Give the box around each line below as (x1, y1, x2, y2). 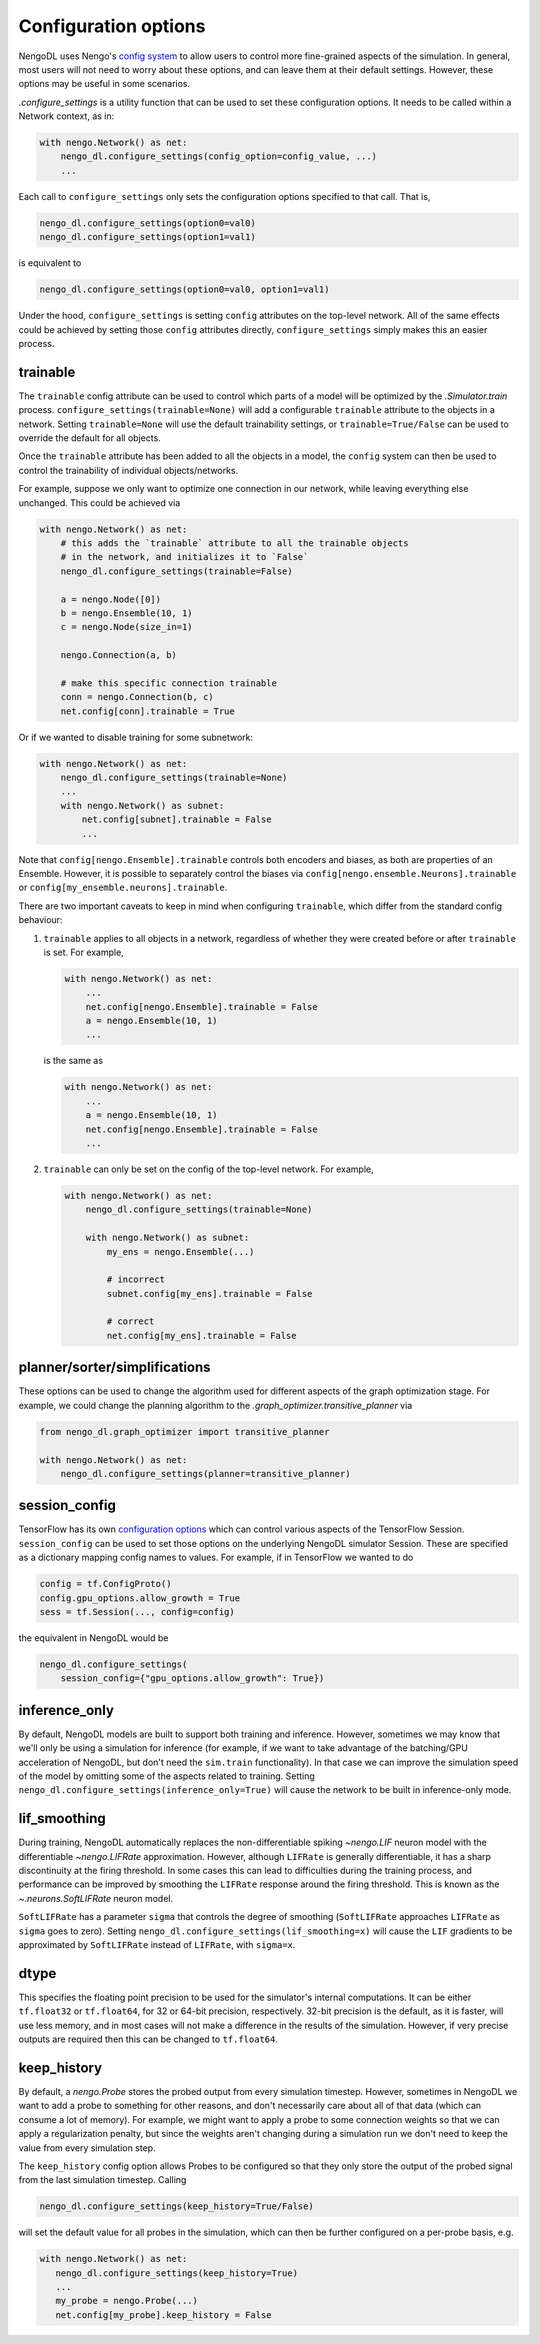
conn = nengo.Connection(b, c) (60, 691, 214, 703)
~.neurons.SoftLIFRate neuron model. (18, 1892, 174, 1904)
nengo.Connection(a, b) (60, 650, 177, 661)
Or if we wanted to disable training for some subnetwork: (18, 731, 254, 743)
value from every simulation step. (18, 2141, 156, 2154)
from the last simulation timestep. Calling (18, 2174, 187, 2186)
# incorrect (106, 1274, 165, 1285)
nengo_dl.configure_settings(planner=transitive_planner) (60, 1468, 351, 1479)
